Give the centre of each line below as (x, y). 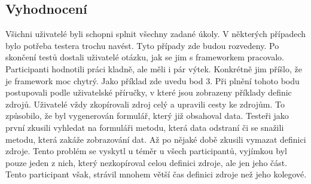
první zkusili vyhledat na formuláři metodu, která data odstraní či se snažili (145, 127)
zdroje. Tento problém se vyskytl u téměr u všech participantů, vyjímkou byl (146, 151)
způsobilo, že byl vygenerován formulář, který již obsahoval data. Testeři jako (147, 116)
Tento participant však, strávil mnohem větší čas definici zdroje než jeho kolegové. (156, 174)
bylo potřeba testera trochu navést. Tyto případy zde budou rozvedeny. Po (142, 45)
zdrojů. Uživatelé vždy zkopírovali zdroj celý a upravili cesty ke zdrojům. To (145, 104)
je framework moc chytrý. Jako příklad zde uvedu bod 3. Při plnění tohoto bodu (153, 80)
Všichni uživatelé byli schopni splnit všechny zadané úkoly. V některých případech (156, 34)
